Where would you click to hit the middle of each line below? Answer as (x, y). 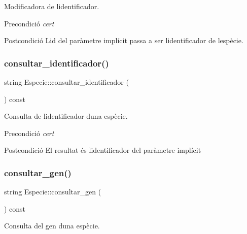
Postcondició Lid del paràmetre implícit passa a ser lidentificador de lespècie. (124, 40)
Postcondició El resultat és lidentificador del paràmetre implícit (103, 150)
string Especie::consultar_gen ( (53, 192)
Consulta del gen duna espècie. (52, 226)
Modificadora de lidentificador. (52, 6)
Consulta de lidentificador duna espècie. (66, 116)
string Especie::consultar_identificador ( (66, 82)
